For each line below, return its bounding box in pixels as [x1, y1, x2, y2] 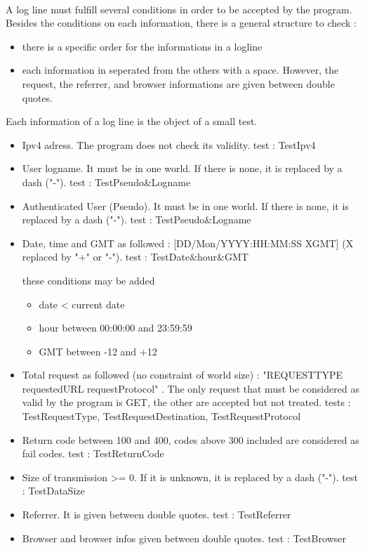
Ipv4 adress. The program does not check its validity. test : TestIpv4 [22, 137, 316, 152]
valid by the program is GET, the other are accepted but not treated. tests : [22, 395, 351, 410]
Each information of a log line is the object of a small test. [6, 114, 258, 129]
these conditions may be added [22, 273, 155, 287]
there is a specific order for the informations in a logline [22, 39, 263, 53]
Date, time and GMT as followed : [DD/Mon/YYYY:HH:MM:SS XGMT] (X [22, 235, 354, 250]
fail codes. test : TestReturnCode [22, 446, 164, 461]
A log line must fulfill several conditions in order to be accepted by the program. [6, 1, 352, 16]
